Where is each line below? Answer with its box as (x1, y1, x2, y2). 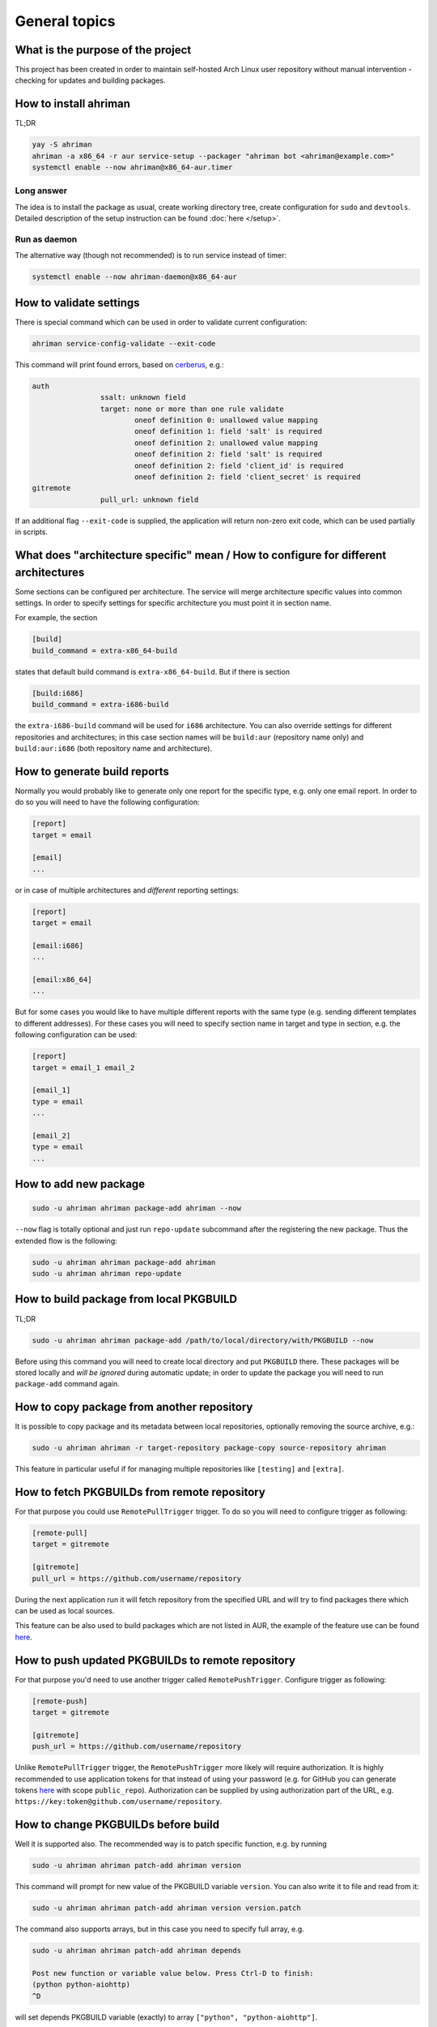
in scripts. (15, 527, 49, 537)
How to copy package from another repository (15, 1400, 253, 1414)
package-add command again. (15, 1379, 121, 1389)
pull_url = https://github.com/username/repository (32, 1574, 242, 1583)
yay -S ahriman (32, 140, 92, 149)
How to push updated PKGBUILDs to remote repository (15, 1653, 295, 1667)
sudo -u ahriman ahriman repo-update (32, 1269, 182, 1279)
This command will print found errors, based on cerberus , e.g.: (15, 359, 224, 369)
